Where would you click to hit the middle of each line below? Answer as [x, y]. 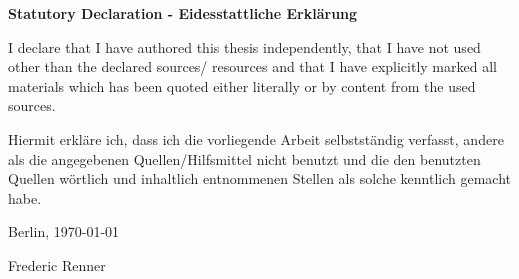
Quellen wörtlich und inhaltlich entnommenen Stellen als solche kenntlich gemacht [260, 178]
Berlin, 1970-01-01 [64, 231]
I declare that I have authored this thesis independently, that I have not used [244, 46]
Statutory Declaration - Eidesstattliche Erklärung [183, 13]
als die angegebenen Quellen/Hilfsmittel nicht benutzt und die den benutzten [244, 158]
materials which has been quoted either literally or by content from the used [242, 85]
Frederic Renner [57, 264]
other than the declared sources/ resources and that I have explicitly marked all [252, 66]
